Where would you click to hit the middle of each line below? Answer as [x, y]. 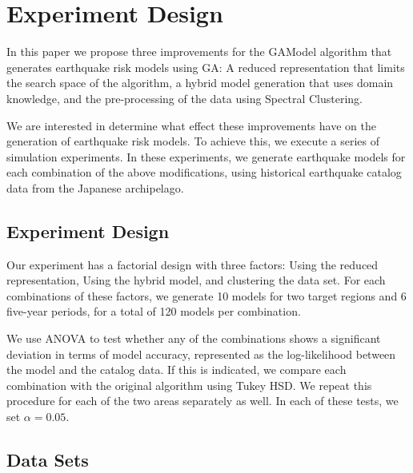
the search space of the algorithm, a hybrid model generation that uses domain [200, 83]
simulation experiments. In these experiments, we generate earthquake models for [206, 156]
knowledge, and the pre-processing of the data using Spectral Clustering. [184, 98]
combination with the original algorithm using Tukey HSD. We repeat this [189, 385]
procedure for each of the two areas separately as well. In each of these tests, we [202, 401]
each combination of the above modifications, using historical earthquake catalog [204, 172]
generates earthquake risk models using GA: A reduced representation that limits [206, 67]
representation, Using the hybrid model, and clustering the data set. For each [196, 280]
